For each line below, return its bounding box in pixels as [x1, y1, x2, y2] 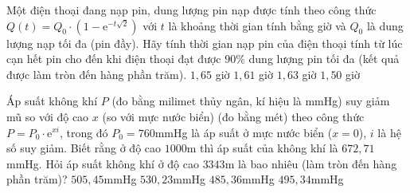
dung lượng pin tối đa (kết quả [248, 50, 400, 67]
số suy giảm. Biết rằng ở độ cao [6, 140, 162, 156]
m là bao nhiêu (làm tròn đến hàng [225, 155, 397, 171]
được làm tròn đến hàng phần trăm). [6, 65, 187, 82]
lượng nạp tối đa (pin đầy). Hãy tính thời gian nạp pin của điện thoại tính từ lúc [6, 34, 403, 51]
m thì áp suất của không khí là [186, 140, 338, 156]
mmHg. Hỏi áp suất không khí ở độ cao [6, 155, 199, 171]
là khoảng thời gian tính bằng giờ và [168, 17, 346, 33]
